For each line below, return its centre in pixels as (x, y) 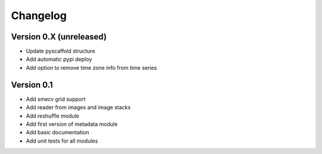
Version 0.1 (32, 84)
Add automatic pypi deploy (59, 59)
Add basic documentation (58, 133)
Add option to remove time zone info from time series (92, 67)
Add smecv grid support (56, 99)
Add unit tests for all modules (62, 141)
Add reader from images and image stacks (78, 107)
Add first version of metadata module (72, 124)
